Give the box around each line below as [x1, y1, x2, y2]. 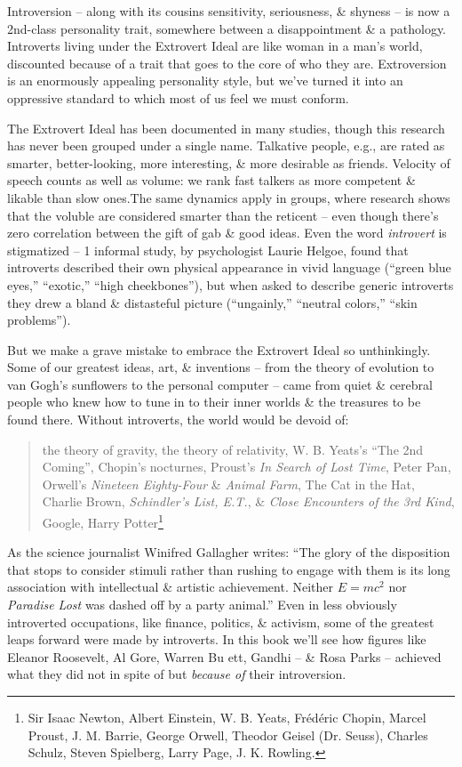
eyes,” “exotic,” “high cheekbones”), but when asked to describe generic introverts [7, 275, 454, 294]
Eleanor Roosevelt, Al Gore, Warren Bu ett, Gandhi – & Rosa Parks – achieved [7, 647, 442, 666]
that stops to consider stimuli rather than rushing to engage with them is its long [7, 560, 450, 578]
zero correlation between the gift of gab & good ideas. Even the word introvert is [7, 223, 447, 242]
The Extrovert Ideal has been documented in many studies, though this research [7, 118, 445, 137]
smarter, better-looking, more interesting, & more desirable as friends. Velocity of [7, 153, 450, 172]
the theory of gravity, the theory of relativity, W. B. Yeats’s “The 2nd [42, 440, 424, 458]
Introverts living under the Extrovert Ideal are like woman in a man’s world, [7, 36, 423, 55]
